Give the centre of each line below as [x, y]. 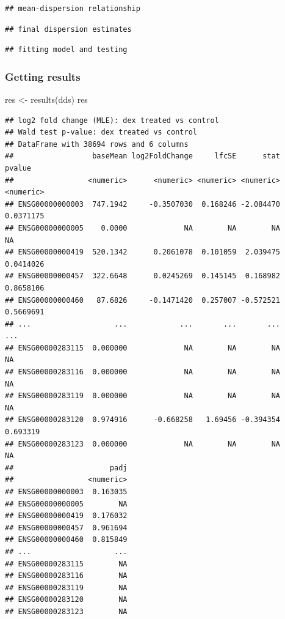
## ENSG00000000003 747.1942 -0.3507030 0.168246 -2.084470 [143, 204]
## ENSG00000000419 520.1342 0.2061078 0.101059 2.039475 [143, 252]
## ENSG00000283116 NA [66, 576]
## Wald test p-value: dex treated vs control [101, 132]
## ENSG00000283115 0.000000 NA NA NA [143, 348]
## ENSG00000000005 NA [66, 504]
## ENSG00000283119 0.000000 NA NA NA [143, 396]
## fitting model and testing [66, 50]
